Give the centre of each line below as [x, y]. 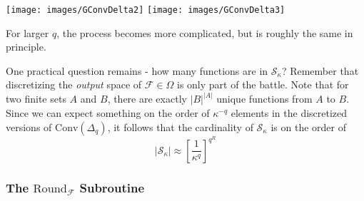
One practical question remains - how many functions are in [137, 70]
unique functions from [264, 99]
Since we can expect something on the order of [108, 113]
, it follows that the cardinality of [180, 127]
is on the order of [308, 127]
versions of [29, 127]
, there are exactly [147, 99]
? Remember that [320, 70]
